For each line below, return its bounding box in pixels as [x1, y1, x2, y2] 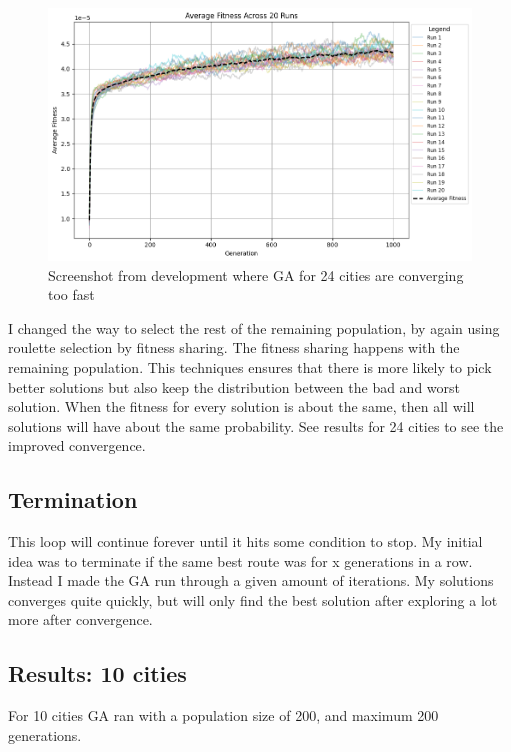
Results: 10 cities [8, 658, 187, 689]
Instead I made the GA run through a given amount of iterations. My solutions [8, 570, 494, 591]
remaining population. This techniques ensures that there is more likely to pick [8, 356, 492, 377]
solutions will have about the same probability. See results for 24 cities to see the [8, 415, 504, 436]
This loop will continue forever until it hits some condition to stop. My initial [8, 531, 483, 552]
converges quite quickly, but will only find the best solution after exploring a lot [8, 589, 498, 610]
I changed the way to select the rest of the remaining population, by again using [8, 317, 500, 338]
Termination [8, 484, 138, 515]
